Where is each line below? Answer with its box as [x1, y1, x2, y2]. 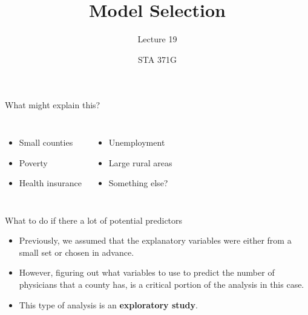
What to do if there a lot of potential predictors [5, 213, 183, 226]
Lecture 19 [137, 33, 177, 45]
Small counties [19, 135, 73, 148]
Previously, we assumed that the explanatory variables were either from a [19, 234, 292, 247]
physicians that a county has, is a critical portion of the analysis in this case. [19, 278, 304, 291]
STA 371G [138, 53, 177, 65]
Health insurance [19, 177, 82, 189]
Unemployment [108, 135, 165, 148]
